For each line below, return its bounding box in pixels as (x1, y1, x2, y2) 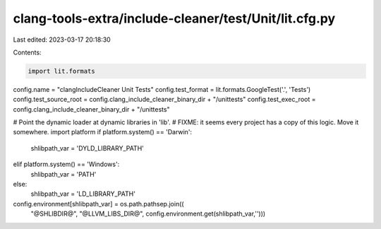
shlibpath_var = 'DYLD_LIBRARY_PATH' (30, 143, 145, 152)
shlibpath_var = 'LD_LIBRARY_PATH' (30, 189, 135, 198)
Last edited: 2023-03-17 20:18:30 (13, 35, 111, 44)
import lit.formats (28, 67, 95, 75)
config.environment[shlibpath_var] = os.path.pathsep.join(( (13, 199, 184, 208)
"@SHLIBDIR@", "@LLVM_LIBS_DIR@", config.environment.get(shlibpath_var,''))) (30, 209, 266, 218)
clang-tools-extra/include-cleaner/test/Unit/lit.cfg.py (13, 11, 336, 26)
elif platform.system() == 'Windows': (13, 160, 120, 169)
